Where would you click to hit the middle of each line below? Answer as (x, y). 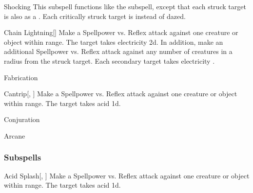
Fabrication (21, 77)
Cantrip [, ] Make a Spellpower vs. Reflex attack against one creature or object (121, 94)
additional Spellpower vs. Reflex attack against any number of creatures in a (118, 51)
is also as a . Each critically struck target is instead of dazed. (95, 16)
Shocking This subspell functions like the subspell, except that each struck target (125, 6)
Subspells (23, 157)
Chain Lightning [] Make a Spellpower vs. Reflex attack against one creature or (121, 32)
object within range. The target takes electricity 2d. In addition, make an (114, 42)
